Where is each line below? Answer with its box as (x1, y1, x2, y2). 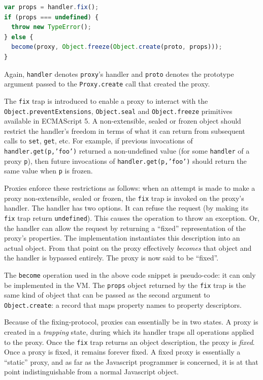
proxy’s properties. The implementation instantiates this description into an (4, 232, 240, 243)
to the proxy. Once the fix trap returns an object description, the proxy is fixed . (4, 336, 255, 347)
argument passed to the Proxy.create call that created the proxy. (4, 78, 210, 89)
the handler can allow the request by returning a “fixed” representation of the (4, 222, 246, 233)
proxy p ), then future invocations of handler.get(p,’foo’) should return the (4, 155, 247, 166)
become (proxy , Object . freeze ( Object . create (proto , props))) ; (11, 43, 222, 51)
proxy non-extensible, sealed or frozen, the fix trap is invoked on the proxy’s (4, 192, 244, 203)
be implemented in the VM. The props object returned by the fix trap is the (4, 279, 246, 290)
